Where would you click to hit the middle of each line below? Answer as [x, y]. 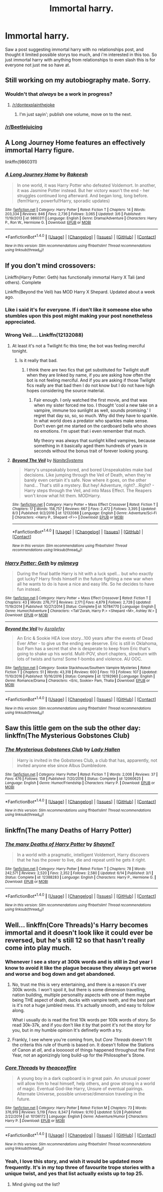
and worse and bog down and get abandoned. [60, 974]
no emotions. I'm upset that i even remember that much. [90, 431]
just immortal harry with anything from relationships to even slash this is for [80, 59]
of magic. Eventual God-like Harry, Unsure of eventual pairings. [80, 1089]
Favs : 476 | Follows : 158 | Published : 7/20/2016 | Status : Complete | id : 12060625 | [74, 779]
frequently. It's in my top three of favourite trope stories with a [80, 1168]
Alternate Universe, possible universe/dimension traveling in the [81, 1094]
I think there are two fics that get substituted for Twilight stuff [88, 370]
